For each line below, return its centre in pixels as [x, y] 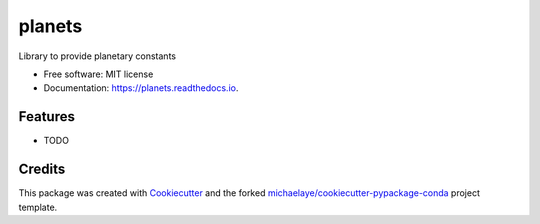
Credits [42, 169]
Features [46, 116]
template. [38, 207]
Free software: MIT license [98, 74]
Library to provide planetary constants [97, 56]
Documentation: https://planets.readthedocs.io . [141, 88]
